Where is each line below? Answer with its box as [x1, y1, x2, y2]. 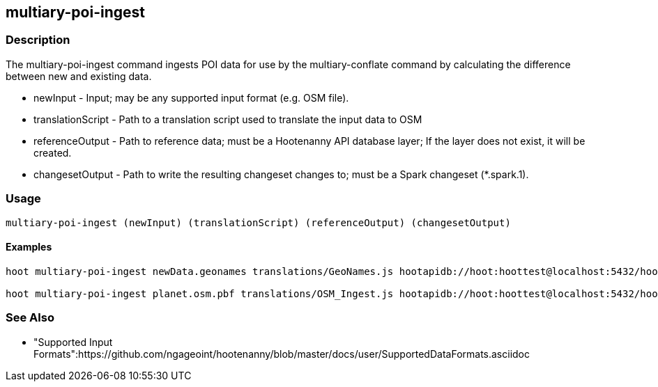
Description [6, 33, 70, 47]
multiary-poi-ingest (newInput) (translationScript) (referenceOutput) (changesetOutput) [6, 216, 511, 228]
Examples [6, 241, 52, 253]
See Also [6, 310, 54, 325]
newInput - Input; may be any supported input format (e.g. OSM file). [33, 91, 349, 104]
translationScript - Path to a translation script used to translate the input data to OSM [33, 113, 422, 125]
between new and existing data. [6, 70, 152, 82]
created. [33, 146, 72, 159]
